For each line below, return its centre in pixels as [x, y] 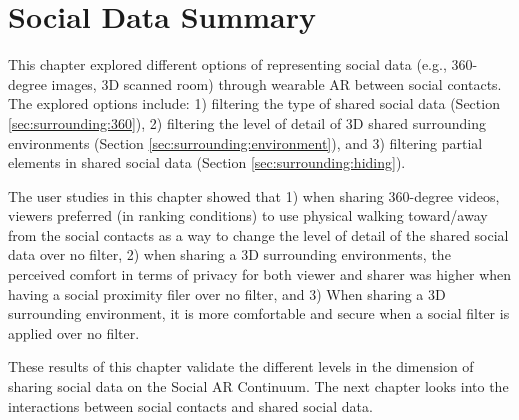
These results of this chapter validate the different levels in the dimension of [241, 366]
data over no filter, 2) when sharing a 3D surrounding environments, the [229, 254]
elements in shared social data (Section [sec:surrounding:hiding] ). [207, 162]
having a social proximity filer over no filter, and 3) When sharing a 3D [227, 293]
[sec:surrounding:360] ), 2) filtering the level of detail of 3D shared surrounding [247, 122]
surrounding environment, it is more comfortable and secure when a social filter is [259, 313]
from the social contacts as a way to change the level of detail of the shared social [258, 234]
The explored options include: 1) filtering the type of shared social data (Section [254, 103]
